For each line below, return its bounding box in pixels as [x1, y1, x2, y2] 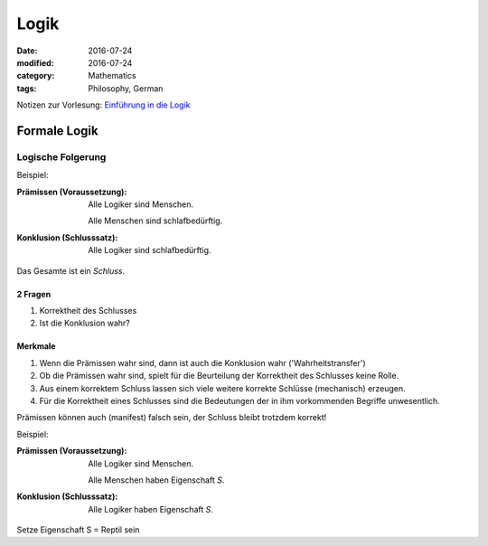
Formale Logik [16, 123, 99, 138]
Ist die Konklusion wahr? [39, 317, 131, 329]
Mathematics [88, 71, 137, 81]
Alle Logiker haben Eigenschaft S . [88, 504, 214, 514]
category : [16, 71, 55, 81]
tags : [16, 82, 37, 94]
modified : [16, 57, 54, 68]
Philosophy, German [88, 82, 164, 94]
